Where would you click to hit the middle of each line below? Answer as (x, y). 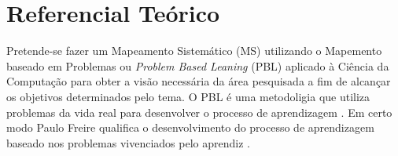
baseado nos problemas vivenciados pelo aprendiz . (128, 142)
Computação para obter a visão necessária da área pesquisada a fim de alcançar (199, 81)
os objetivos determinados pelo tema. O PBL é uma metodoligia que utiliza (188, 96)
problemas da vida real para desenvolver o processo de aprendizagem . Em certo (199, 112)
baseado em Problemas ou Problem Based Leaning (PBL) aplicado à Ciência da (198, 65)
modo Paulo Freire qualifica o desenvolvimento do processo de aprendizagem (190, 127)
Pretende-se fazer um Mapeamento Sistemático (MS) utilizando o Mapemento (194, 51)
